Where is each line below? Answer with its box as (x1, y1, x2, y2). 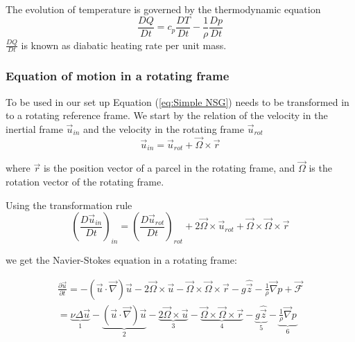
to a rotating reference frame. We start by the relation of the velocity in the (6, 108, 328, 123)
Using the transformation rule (6, 197, 132, 212)
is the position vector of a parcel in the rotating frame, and (43, 161, 295, 175)
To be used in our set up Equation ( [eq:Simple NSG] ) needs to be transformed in (6, 94, 349, 109)
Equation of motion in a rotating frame (6, 67, 230, 84)
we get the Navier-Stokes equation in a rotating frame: (6, 252, 237, 267)
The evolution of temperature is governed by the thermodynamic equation (6, 2, 321, 16)
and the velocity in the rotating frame (83, 121, 244, 136)
